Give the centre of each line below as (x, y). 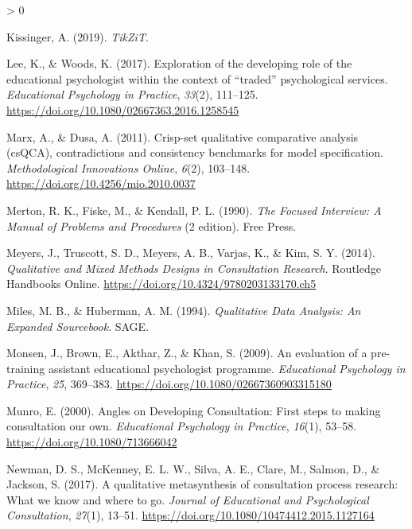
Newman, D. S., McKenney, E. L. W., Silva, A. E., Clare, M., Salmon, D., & (193, 468)
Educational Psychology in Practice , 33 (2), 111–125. (132, 94)
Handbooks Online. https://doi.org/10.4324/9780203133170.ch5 (161, 284)
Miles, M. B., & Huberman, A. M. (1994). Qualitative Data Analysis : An (184, 310)
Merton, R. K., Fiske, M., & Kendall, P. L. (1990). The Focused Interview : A (194, 210)
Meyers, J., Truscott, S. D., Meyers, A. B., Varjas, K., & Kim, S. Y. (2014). (191, 253)
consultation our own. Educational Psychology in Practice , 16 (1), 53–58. (182, 426)
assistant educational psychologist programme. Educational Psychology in (227, 368)
